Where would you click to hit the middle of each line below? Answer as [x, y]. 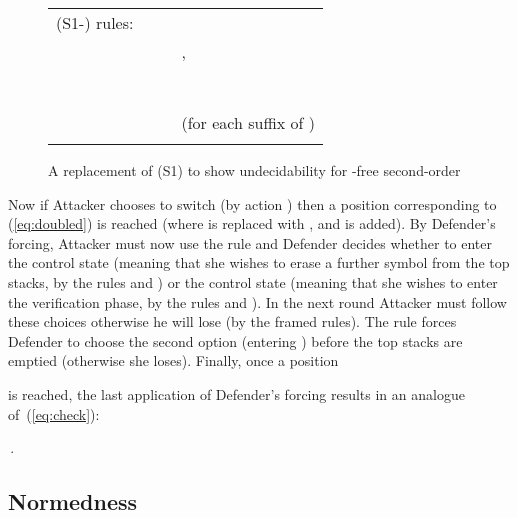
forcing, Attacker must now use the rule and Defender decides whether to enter [250, 242]
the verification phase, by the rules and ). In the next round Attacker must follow [257, 301]
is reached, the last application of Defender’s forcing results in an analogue [236, 393]
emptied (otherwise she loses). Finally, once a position [173, 360]
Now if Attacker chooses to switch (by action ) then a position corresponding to [252, 203]
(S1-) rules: [95, 22]
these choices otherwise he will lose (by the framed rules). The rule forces [232, 321]
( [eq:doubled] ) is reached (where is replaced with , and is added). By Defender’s [252, 223]
